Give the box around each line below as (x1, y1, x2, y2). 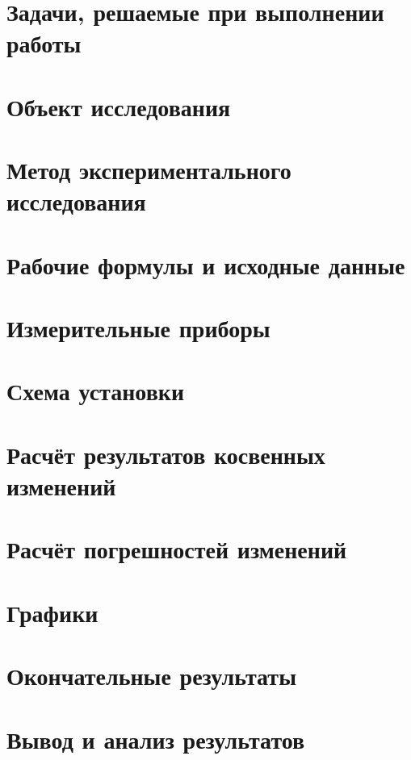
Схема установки (6, 374, 185, 407)
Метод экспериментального (6, 153, 291, 186)
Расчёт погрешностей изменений (6, 532, 347, 566)
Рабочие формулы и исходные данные (6, 248, 405, 281)
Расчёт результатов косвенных (6, 437, 325, 470)
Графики (6, 595, 99, 628)
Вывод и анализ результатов (6, 722, 305, 755)
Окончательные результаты (6, 659, 296, 692)
